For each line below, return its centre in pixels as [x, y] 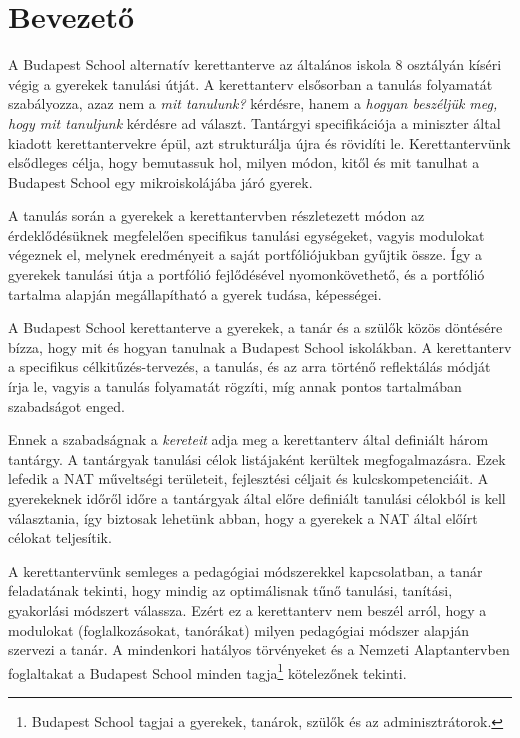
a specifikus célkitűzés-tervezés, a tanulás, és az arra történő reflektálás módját [249, 366]
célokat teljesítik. [60, 537]
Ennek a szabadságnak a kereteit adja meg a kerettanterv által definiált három [248, 439]
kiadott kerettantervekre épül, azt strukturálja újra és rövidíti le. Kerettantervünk [259, 142]
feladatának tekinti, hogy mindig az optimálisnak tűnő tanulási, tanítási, [230, 590]
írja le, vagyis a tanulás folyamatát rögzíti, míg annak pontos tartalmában [235, 386]
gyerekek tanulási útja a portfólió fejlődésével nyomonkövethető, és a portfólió [246, 274]
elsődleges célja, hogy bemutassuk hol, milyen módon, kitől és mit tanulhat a [244, 162]
